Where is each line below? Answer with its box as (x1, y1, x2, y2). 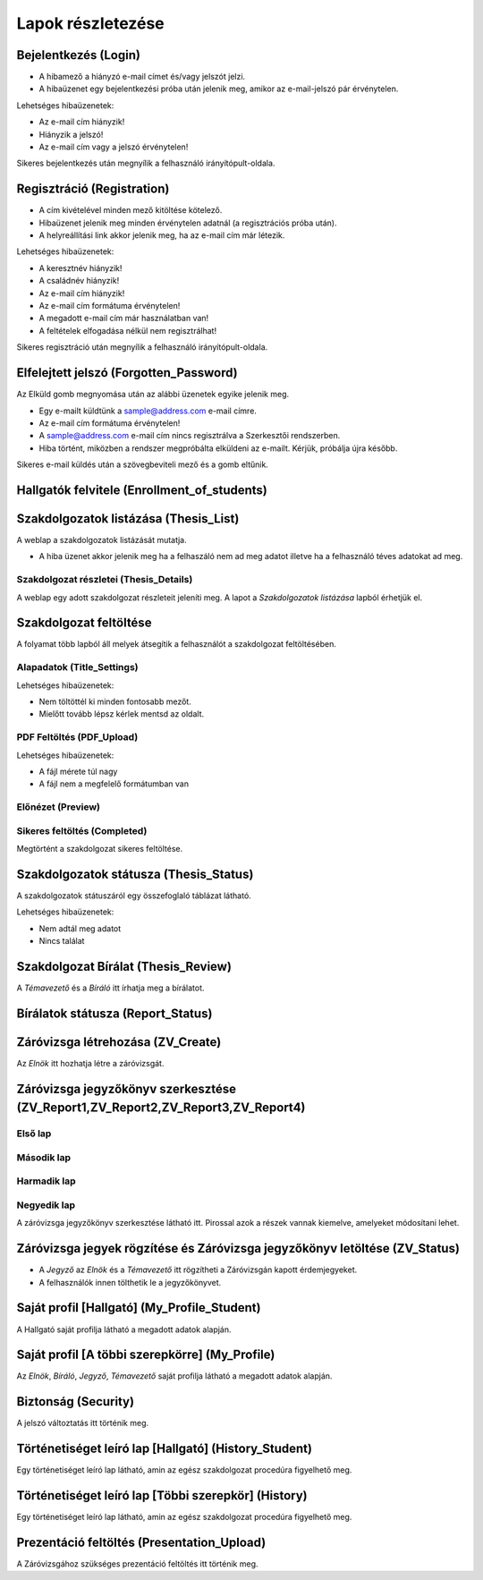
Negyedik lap (16, 1199, 76, 1211)
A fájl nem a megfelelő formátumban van (38, 778, 190, 789)
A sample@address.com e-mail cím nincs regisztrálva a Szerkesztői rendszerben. (38, 430, 341, 441)
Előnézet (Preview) (16, 801, 100, 813)
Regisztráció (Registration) (16, 182, 170, 197)
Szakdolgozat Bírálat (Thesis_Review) (16, 958, 233, 974)
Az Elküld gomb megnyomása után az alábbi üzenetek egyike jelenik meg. (16, 389, 290, 400)
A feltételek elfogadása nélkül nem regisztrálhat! (38, 325, 217, 336)
